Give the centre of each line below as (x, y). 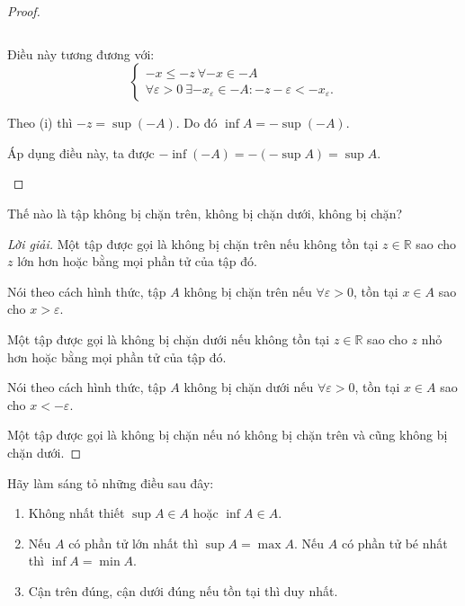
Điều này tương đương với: (81, 53)
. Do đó (197, 123)
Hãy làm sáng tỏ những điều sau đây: (111, 482)
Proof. (24, 11)
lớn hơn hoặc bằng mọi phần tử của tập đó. (137, 261)
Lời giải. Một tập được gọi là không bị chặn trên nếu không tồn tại (193, 243)
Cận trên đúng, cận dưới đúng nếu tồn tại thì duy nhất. (183, 590)
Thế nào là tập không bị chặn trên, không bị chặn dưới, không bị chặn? (205, 213)
